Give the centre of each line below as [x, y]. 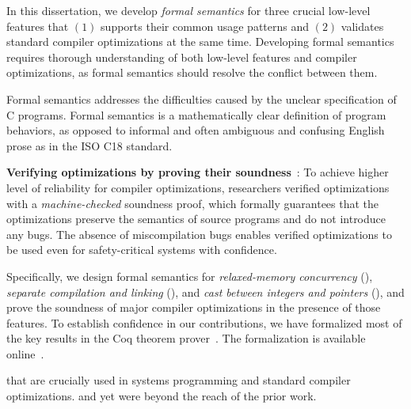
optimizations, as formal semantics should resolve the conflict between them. [192, 72]
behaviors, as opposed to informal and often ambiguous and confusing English [196, 130]
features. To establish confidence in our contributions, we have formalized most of [204, 322]
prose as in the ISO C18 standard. [89, 145]
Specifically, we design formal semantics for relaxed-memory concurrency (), [190, 276]
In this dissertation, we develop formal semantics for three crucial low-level [188, 10]
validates [362, 26]
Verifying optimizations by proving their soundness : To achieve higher [198, 172]
